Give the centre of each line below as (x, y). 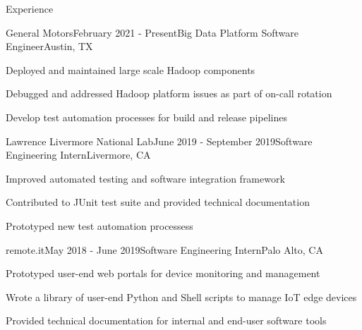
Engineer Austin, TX (49, 46)
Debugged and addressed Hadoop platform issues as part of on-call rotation (169, 93)
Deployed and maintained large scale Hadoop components (131, 69)
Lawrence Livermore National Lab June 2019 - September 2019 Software (159, 141)
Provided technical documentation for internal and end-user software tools (166, 320)
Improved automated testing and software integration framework (145, 178)
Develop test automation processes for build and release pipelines (146, 117)
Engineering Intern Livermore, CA (78, 155)
